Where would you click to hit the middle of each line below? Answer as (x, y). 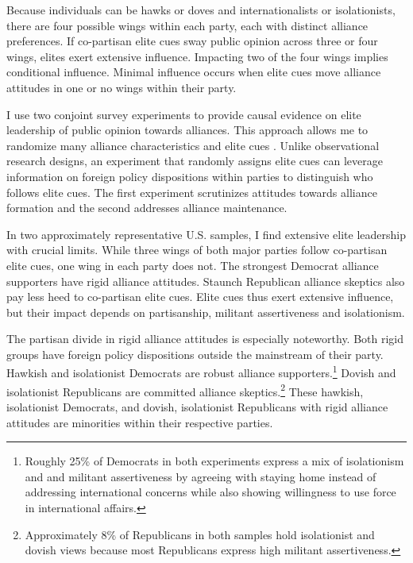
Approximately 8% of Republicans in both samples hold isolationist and (200, 534)
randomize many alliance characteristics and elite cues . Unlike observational (193, 145)
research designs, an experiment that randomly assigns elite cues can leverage (195, 161)
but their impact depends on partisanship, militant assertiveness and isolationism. (206, 312)
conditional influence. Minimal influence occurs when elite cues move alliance (194, 72)
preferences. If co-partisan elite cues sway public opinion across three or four (192, 41)
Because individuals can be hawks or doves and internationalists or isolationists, (201, 10)
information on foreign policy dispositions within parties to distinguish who (190, 176)
